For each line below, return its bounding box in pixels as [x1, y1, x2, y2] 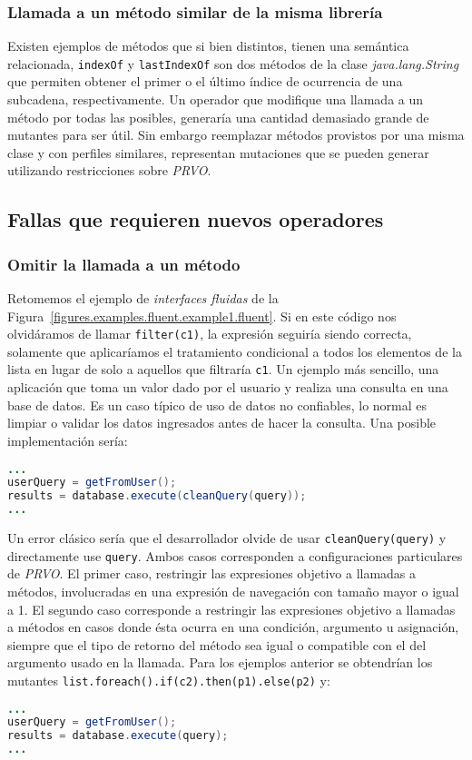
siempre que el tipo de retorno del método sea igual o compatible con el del [7, 635, 427, 654]
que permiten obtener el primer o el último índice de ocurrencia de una [7, 72, 403, 91]
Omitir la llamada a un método [7, 252, 241, 275]
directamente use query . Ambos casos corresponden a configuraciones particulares [7, 546, 463, 565]
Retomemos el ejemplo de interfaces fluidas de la [7, 289, 279, 308]
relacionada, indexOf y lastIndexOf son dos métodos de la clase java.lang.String [7, 54, 459, 73]
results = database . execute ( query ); [7, 729, 229, 743]
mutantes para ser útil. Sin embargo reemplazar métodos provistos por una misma [7, 125, 465, 144]
